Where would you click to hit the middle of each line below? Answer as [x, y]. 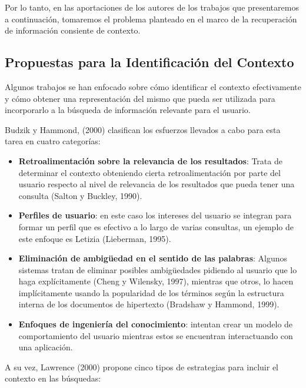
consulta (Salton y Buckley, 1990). [80, 195]
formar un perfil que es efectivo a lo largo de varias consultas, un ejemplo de [156, 226]
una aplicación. [46, 347]
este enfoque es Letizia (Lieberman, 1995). [95, 238]
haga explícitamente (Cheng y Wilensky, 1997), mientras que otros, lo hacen [156, 281]
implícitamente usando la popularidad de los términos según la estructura [151, 292]
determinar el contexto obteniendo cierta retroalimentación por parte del [149, 172]
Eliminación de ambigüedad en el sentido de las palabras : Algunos [153, 258]
